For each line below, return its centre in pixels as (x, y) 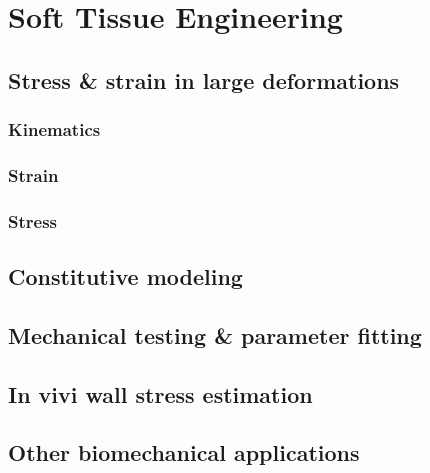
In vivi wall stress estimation (160, 393)
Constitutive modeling (125, 276)
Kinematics (54, 129)
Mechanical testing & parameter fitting (215, 334)
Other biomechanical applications (184, 452)
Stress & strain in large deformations (204, 79)
